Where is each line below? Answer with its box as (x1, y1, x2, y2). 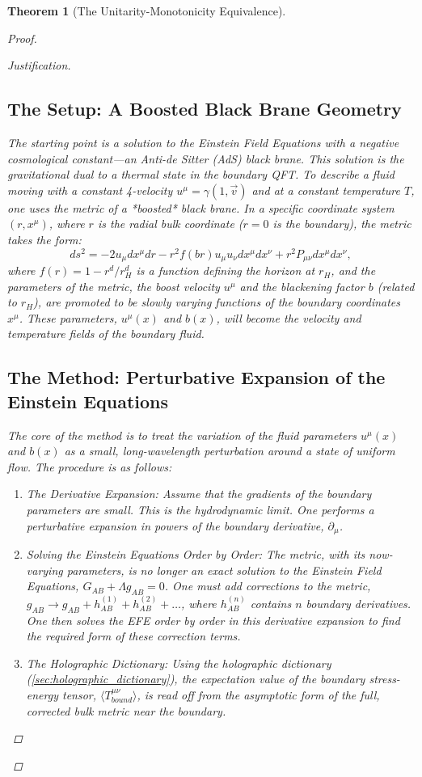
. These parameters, (19, 309, 117, 326)
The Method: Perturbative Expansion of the (7, 365, 386, 390)
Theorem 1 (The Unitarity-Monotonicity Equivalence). (7, 2, 286, 19)
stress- (369, 670, 400, 687)
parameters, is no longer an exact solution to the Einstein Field (66, 561, 382, 578)
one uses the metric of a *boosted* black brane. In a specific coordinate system (7, 199, 395, 216)
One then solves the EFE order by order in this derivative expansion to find (26, 611, 400, 628)
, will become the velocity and (216, 309, 361, 326)
